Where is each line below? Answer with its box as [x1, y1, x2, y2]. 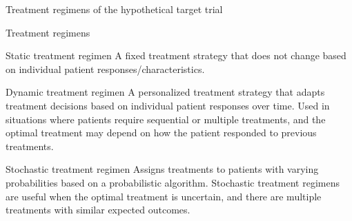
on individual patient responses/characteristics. [6, 61, 205, 76]
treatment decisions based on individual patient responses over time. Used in [6, 98, 330, 112]
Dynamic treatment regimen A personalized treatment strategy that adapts [6, 85, 325, 99]
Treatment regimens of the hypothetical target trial [6, 2, 223, 16]
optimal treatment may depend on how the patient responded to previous [6, 125, 317, 140]
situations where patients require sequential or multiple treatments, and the [6, 112, 326, 126]
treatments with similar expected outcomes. [6, 202, 190, 217]
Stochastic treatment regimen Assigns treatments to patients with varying [6, 162, 319, 176]
